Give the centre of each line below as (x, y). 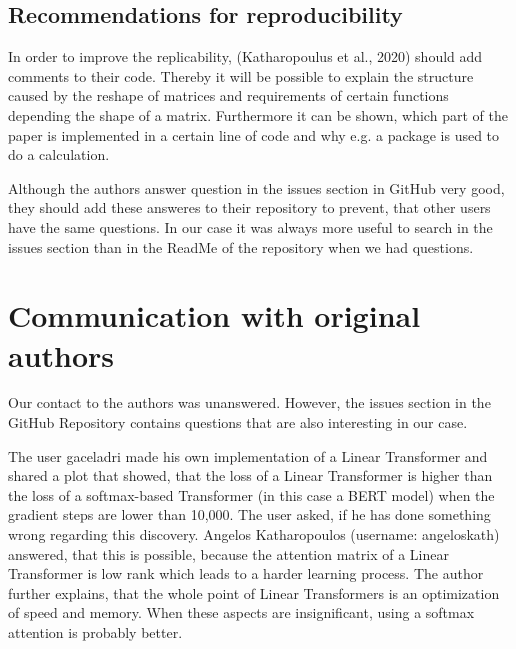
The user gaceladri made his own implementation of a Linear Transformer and (248, 455)
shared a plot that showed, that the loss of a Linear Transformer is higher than (250, 475)
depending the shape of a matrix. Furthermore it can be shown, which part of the (258, 114)
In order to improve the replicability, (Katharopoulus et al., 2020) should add (245, 56)
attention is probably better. (95, 631)
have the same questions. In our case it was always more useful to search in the (250, 226)
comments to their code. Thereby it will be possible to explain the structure (241, 75)
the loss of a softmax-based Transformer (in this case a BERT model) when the (251, 494)
